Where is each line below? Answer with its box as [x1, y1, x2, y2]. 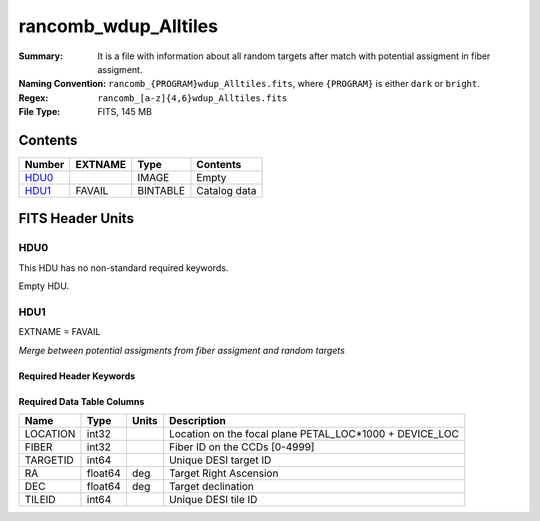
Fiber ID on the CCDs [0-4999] [168, 440, 315, 454]
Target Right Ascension [168, 466, 279, 480]
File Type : [18, 106, 61, 118]
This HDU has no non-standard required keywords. [18, 261, 229, 274]
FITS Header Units [18, 210, 135, 227]
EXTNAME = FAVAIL [18, 326, 101, 338]
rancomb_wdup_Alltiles [18, 15, 219, 37]
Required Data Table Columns [18, 395, 145, 407]
